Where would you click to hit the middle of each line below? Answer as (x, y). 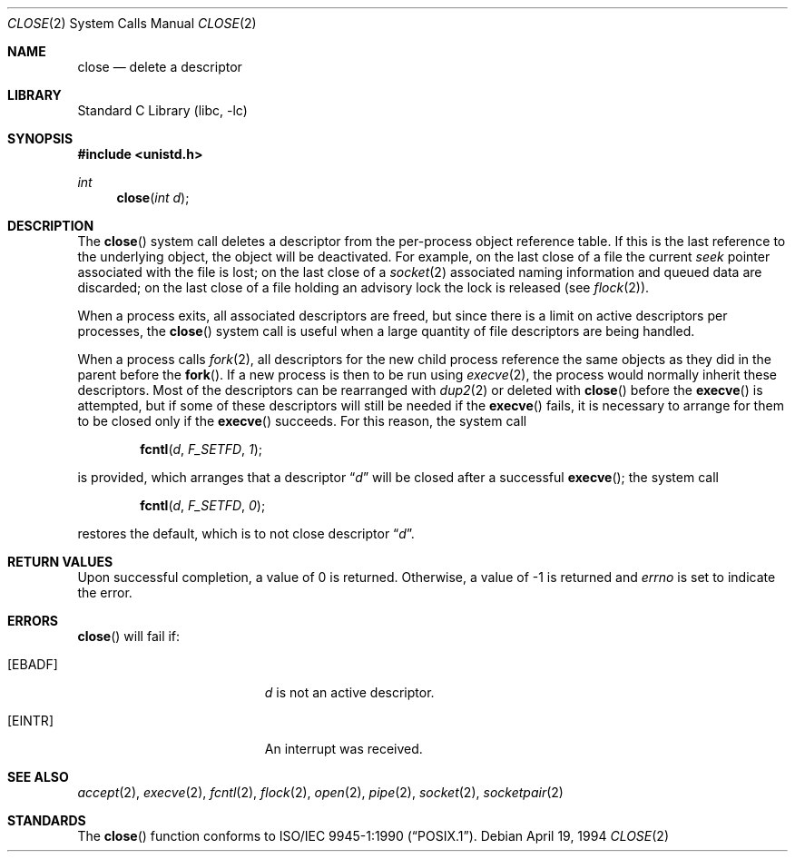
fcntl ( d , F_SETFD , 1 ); (201, 449)
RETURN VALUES (60, 562)
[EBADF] (33, 664)
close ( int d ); (153, 197)
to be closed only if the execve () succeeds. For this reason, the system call (302, 421)
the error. (105, 592)
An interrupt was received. (344, 749)
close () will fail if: (129, 636)
